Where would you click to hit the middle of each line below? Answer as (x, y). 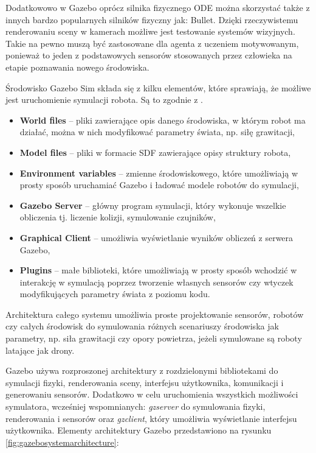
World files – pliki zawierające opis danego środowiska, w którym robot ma (163, 120)
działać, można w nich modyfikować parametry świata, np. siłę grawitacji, (157, 132)
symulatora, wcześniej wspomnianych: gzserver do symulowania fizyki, (136, 406)
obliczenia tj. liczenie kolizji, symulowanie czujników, (118, 217)
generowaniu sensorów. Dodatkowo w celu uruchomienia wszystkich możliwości (152, 394)
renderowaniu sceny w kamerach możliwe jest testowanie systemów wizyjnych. (150, 31)
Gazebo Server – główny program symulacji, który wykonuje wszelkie (153, 205)
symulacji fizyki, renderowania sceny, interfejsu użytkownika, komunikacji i (145, 382)
